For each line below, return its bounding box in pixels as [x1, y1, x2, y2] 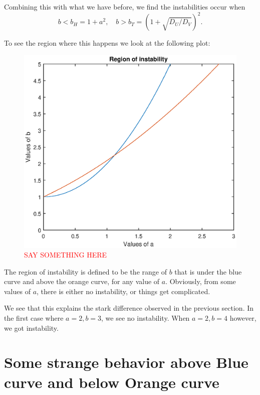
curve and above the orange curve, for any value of [4, 276, 160, 287]
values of [4, 286, 31, 296]
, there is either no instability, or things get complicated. [37, 286, 210, 296]
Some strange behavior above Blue [4, 352, 248, 372]
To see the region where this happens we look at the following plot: [4, 38, 210, 48]
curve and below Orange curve [4, 371, 219, 392]
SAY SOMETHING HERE [24, 249, 107, 260]
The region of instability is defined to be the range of [4, 266, 167, 277]
